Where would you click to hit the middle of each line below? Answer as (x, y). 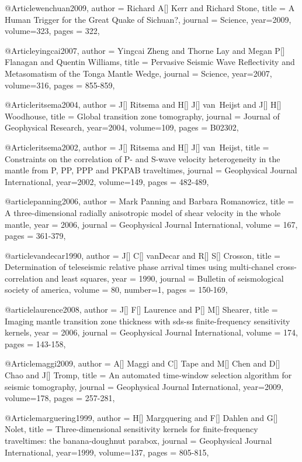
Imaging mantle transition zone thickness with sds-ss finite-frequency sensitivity (147, 321)
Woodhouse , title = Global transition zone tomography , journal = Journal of (142, 116)
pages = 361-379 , (35, 236)
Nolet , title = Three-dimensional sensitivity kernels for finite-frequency (131, 429)
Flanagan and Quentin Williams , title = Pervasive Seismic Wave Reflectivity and (150, 62)
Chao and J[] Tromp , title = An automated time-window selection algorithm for (148, 375)
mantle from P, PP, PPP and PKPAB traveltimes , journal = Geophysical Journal (151, 170)
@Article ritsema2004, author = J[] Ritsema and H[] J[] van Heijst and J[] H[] (143, 105)
